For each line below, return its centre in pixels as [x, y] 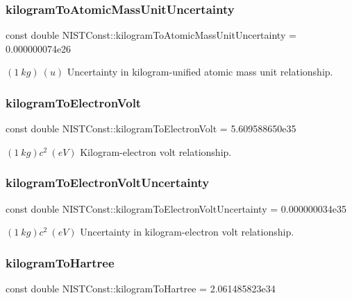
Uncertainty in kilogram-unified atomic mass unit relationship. [200, 72]
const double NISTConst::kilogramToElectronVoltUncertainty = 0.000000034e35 [176, 208]
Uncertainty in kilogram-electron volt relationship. [187, 232]
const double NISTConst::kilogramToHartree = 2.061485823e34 [141, 289]
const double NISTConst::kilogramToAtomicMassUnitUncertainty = [151, 35]
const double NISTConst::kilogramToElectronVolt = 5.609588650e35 [151, 129]
